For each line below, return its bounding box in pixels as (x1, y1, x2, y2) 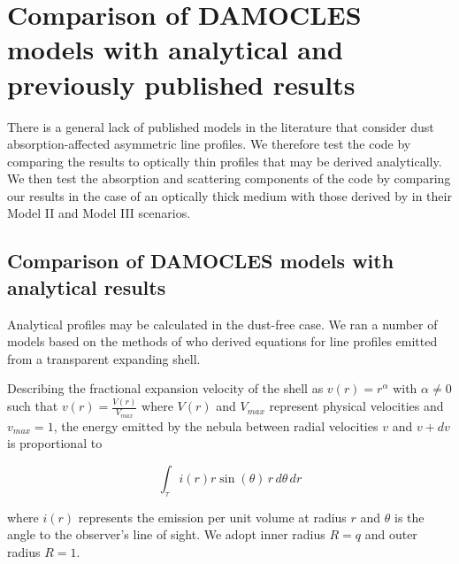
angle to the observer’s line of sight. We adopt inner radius (7, 525, 325, 544)
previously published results (7, 66, 356, 102)
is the (394, 507, 425, 526)
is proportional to (7, 434, 103, 452)
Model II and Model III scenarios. (7, 204, 191, 222)
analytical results (7, 273, 166, 300)
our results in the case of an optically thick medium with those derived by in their (7, 186, 452, 205)
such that (7, 397, 58, 415)
